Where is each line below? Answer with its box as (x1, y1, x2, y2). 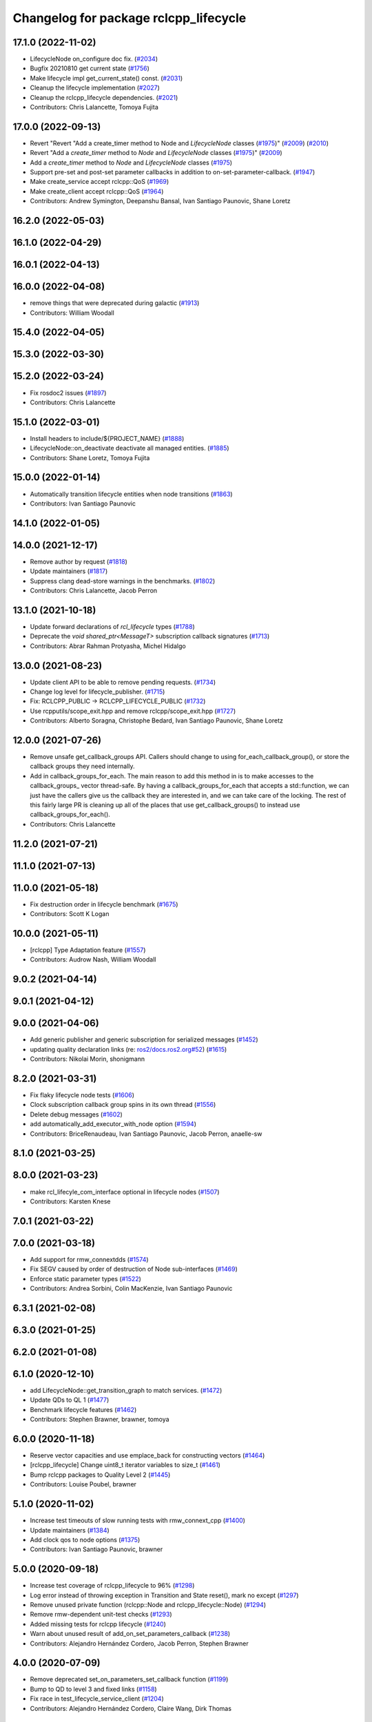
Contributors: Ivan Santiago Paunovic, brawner (30, 1545, 163, 1553)
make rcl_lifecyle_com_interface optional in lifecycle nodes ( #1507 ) (30, 1187, 220, 1196)
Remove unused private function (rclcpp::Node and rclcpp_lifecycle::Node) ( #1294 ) (30, 1601, 267, 1608)
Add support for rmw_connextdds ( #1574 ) (30, 1255, 149, 1263)
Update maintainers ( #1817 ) (30, 567, 108, 575)
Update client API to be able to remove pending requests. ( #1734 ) (30, 678, 216, 686)
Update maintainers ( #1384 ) (30, 1526, 110, 1534)
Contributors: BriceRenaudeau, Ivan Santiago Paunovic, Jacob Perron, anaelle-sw (30, 1130, 262, 1138)
